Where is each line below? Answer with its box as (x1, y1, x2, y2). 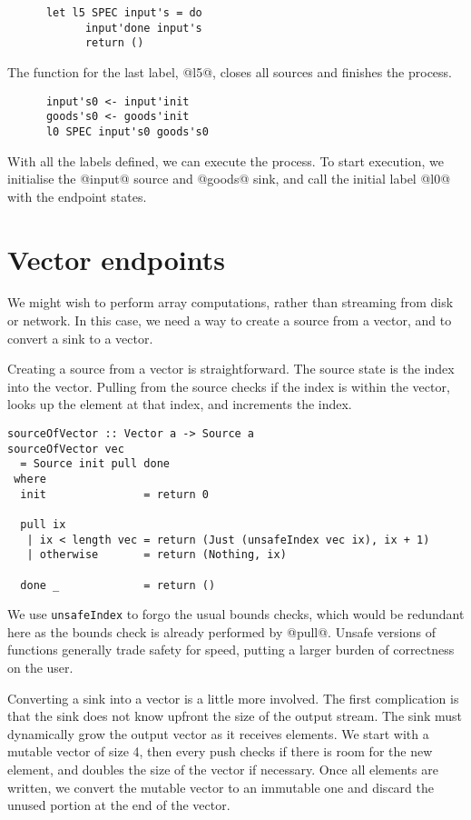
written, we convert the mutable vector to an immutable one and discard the (7, 777, 434, 796)
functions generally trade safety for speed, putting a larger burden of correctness (7, 640, 455, 659)
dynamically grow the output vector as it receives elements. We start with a (7, 724, 429, 743)
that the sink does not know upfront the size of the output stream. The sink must (7, 706, 463, 725)
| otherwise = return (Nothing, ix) (26, 548, 287, 562)
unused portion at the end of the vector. (7, 795, 231, 815)
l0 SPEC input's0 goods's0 (45, 125, 209, 138)
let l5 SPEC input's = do (45, 6, 202, 19)
